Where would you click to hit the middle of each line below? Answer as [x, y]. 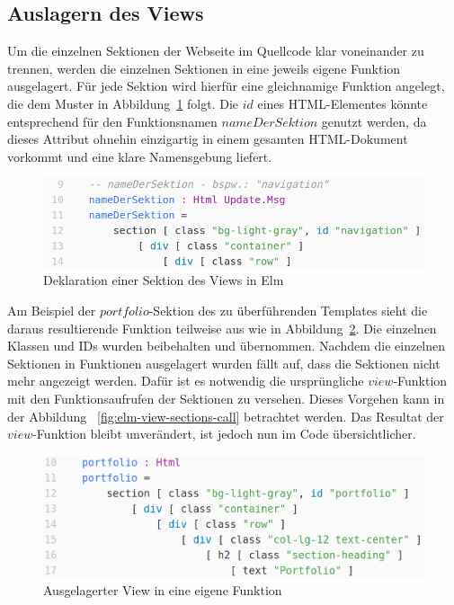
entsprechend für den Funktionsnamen [112, 121]
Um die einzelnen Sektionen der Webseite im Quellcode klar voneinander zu [216, 51]
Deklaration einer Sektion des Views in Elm [164, 280]
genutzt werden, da [374, 121]
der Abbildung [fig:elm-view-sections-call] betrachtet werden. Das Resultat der [226, 416]
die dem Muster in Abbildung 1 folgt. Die [123, 103]
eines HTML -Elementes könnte [343, 103]
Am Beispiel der [52, 310]
